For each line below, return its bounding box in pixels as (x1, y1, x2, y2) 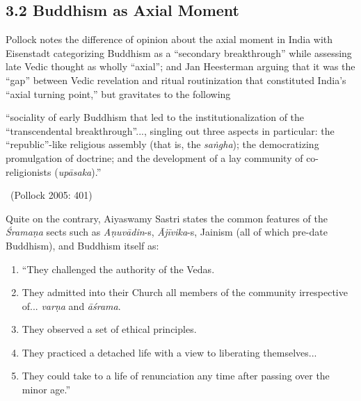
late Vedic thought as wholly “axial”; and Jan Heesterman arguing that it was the (6, 59, 355, 74)
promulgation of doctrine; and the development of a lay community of (6, 150, 303, 165)
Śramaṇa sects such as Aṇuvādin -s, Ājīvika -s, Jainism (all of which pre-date (6, 224, 328, 239)
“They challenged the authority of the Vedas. (22, 261, 215, 276)
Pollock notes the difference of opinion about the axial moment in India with (6, 32, 333, 47)
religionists (6, 164, 51, 179)
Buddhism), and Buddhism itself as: (6, 238, 159, 252)
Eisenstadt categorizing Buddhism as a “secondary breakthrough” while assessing (6, 45, 352, 60)
